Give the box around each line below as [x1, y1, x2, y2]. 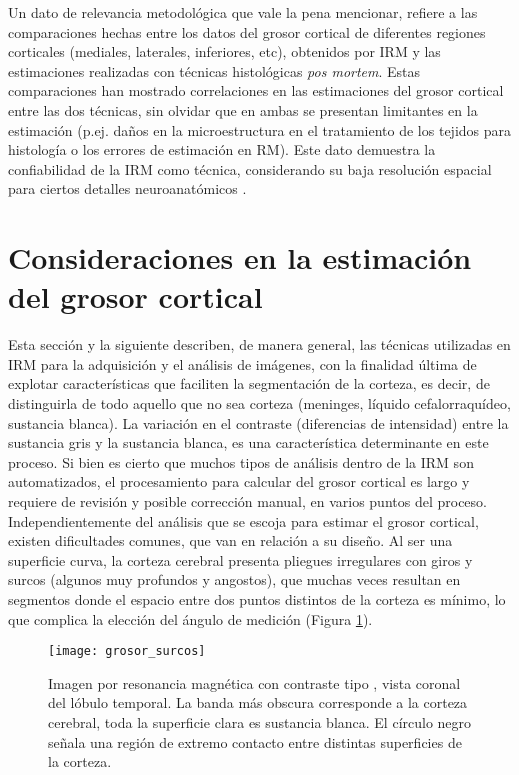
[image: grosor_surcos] [48, 644, 206, 659]
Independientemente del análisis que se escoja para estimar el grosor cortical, [8, 510, 479, 531]
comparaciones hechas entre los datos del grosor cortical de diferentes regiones [8, 21, 486, 42]
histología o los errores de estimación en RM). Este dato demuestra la [8, 139, 436, 160]
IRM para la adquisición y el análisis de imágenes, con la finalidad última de [8, 353, 477, 374]
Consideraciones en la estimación [8, 237, 472, 278]
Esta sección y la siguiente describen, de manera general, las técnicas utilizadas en [8, 334, 511, 355]
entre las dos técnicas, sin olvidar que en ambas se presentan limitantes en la [8, 99, 478, 120]
